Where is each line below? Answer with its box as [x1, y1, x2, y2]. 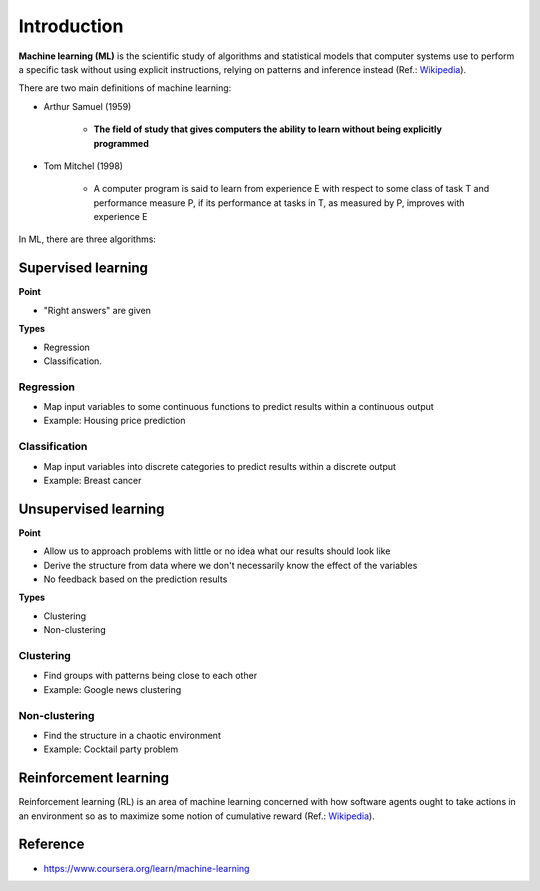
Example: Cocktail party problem [43, 743, 179, 755]
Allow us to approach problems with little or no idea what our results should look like [43, 545, 391, 557]
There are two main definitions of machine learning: [18, 82, 232, 94]
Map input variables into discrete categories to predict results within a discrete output [43, 460, 397, 472]
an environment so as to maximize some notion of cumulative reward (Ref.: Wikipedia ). [18, 810, 375, 822]
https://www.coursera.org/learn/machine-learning [43, 862, 250, 874]
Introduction [18, 15, 124, 37]
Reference [18, 836, 85, 853]
